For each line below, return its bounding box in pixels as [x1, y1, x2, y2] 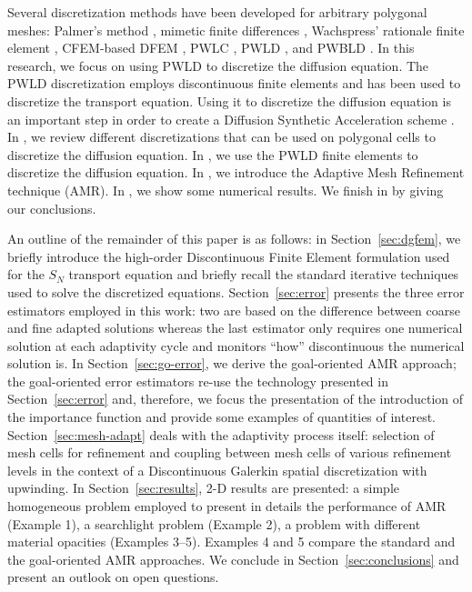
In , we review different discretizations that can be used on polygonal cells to [7, 127, 436, 146]
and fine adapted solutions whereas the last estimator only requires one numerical [7, 318, 463, 337]
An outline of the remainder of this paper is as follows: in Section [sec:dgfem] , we [7, 229, 461, 248]
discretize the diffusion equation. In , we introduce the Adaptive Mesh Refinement [7, 163, 465, 182]
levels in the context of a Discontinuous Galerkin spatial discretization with [7, 460, 427, 479]
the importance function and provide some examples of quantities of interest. [7, 407, 436, 426]
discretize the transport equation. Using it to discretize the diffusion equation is [7, 91, 451, 110]
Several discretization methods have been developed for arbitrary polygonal [7, 3, 427, 21]
